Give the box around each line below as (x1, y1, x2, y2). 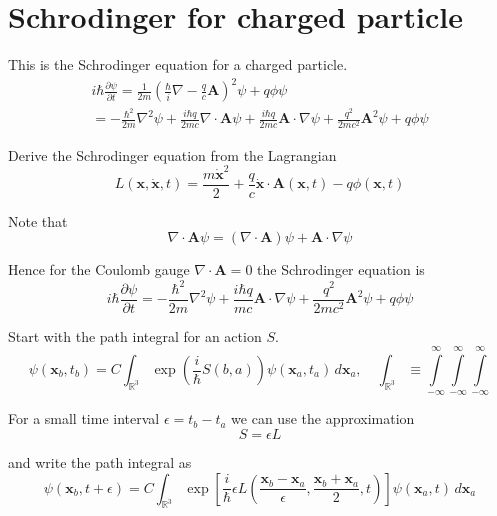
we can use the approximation (231, 408, 415, 429)
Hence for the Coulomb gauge (8, 259, 190, 280)
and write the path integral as (8, 452, 192, 472)
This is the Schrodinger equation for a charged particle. (8, 54, 348, 75)
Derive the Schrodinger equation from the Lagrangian (8, 144, 337, 165)
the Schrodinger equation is (257, 259, 425, 280)
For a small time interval (8, 408, 160, 429)
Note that (8, 210, 68, 231)
